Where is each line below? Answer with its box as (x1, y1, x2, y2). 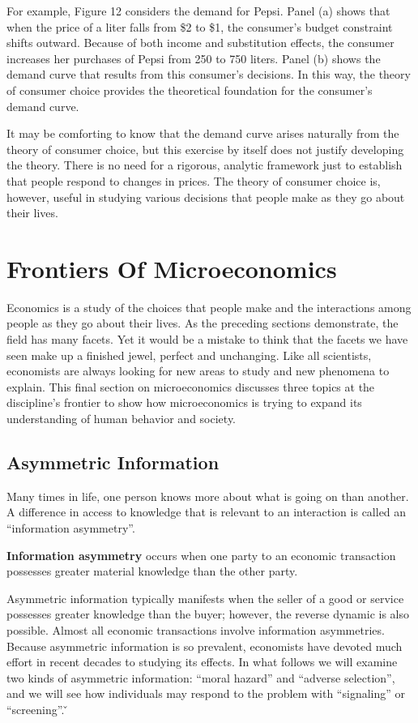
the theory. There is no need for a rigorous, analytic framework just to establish (6, 156, 403, 173)
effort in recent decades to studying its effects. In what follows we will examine (6, 653, 398, 670)
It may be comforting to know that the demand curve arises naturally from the (6, 125, 399, 142)
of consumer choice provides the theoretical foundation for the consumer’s (6, 81, 373, 98)
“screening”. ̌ (6, 700, 68, 717)
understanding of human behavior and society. (6, 410, 237, 426)
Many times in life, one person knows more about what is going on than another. (6, 487, 409, 504)
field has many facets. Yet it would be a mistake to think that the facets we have (6, 331, 408, 348)
